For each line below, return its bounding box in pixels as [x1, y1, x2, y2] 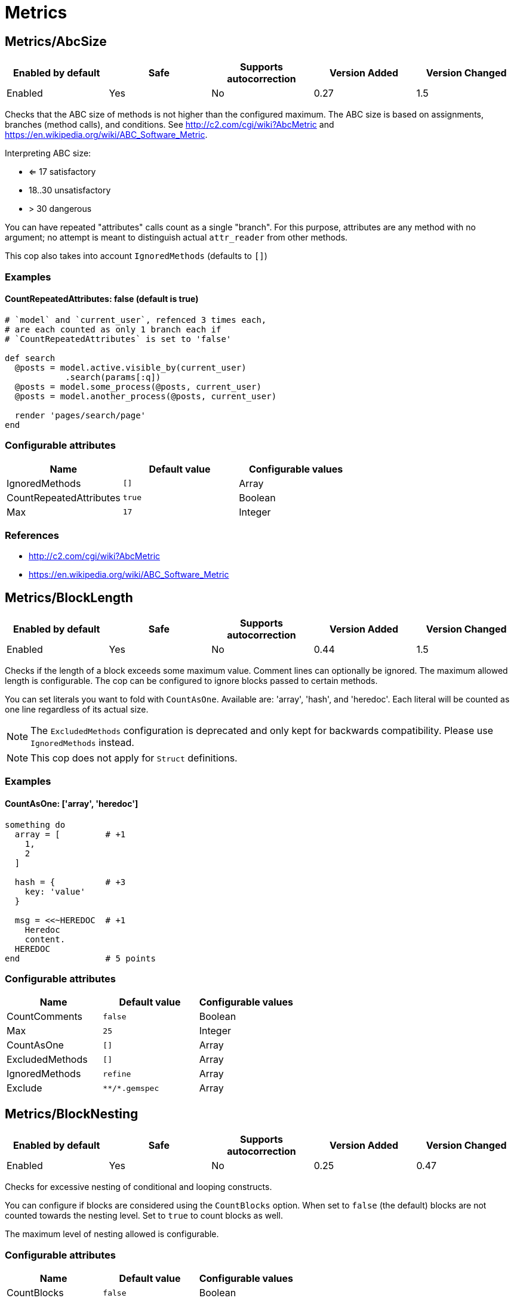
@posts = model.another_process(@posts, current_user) [14, 391, 277, 401]
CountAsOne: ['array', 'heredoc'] [5, 799, 138, 809]
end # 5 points [5, 953, 156, 963]
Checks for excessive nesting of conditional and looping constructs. [5, 1182, 272, 1192]
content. [24, 934, 66, 944]
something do [5, 819, 66, 830]
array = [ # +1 [14, 829, 126, 839]
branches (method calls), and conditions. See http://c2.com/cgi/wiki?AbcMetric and [5, 119, 334, 130]
